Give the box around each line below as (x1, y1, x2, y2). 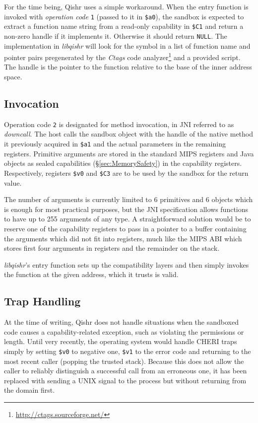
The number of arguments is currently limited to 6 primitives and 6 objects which (4, 194, 253, 205)
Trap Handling (4, 293, 81, 309)
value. (4, 177, 22, 188)
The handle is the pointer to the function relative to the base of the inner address (4, 62, 252, 72)
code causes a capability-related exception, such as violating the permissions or (4, 326, 244, 337)
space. (4, 71, 22, 81)
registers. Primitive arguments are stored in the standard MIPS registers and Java (4, 148, 254, 158)
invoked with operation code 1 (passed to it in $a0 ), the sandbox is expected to (4, 11, 244, 21)
